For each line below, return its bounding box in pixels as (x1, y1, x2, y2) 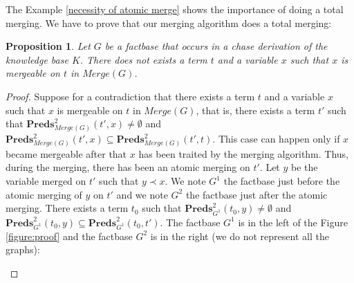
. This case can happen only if (212, 131, 340, 146)
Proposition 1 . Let (6, 39, 91, 53)
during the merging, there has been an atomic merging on (6, 160, 250, 174)
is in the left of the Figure (238, 214, 348, 229)
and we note (116, 187, 168, 201)
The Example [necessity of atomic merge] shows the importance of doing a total (6, 2, 344, 16)
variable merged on (6, 174, 86, 188)
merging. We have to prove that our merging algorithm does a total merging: (6, 15, 332, 30)
